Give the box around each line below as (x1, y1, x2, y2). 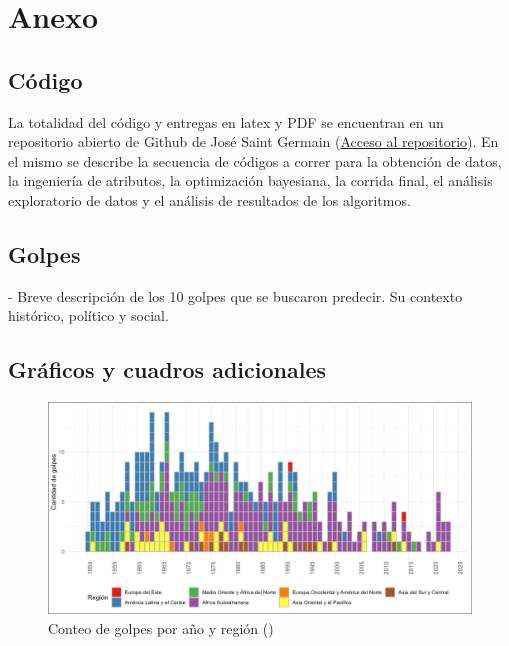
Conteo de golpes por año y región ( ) (48, 617, 274, 638)
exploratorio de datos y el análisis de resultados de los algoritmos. (8, 189, 411, 210)
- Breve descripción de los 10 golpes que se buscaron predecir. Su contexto (8, 285, 463, 306)
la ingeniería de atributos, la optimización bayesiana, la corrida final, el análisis (8, 170, 493, 191)
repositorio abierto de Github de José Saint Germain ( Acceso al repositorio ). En (8, 131, 499, 152)
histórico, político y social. (8, 305, 169, 326)
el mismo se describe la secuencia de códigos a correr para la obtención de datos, (8, 150, 502, 171)
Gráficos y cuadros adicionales (8, 354, 327, 385)
